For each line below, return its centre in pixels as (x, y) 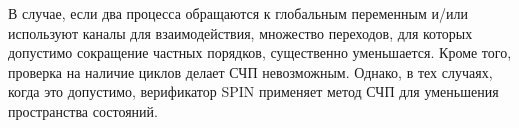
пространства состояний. (83, 110)
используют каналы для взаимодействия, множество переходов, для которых (240, 32)
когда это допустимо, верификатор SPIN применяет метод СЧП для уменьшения (253, 91)
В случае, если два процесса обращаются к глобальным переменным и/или (238, 13)
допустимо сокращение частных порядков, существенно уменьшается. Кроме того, (260, 52)
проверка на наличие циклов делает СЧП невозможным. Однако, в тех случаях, (250, 71)
